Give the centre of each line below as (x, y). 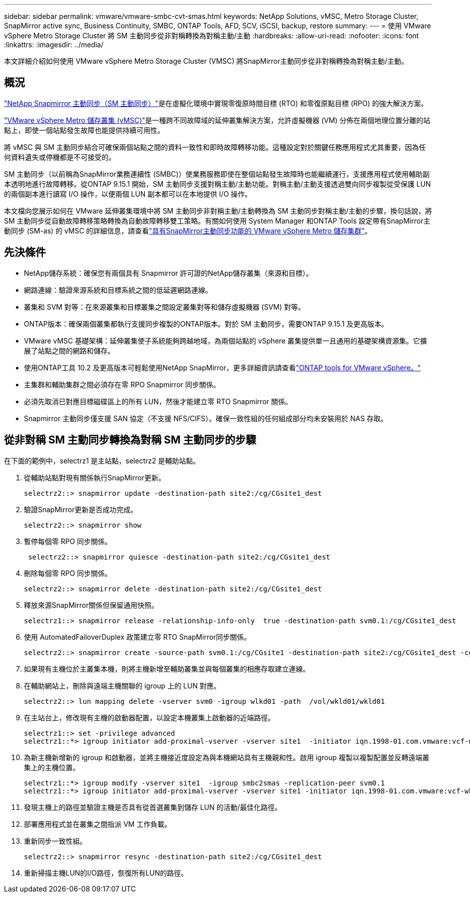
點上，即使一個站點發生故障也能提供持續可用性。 (84, 130)
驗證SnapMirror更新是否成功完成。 (81, 509)
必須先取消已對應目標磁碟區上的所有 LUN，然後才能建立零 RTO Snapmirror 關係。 (158, 401)
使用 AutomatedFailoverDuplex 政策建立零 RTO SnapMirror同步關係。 (137, 637)
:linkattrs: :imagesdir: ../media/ (54, 45)
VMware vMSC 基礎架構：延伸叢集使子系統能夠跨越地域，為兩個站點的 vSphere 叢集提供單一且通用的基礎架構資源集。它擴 (226, 340)
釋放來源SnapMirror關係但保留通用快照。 (91, 605)
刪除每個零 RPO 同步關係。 (68, 573)
